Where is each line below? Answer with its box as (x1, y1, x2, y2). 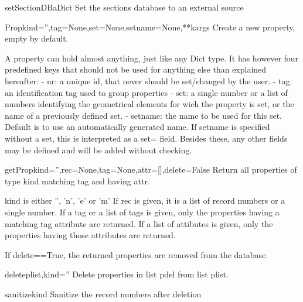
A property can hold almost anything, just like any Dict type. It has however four (5, 52, 299, 64)
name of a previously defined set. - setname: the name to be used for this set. (5, 109, 282, 121)
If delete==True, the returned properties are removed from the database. (5, 248, 268, 260)
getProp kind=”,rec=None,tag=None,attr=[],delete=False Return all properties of (5, 163, 297, 176)
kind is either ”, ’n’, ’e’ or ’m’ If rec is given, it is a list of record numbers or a (5, 194, 285, 207)
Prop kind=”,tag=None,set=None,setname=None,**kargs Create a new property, (5, 20, 295, 33)
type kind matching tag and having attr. (5, 174, 150, 187)
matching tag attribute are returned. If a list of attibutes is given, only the (5, 217, 273, 229)
